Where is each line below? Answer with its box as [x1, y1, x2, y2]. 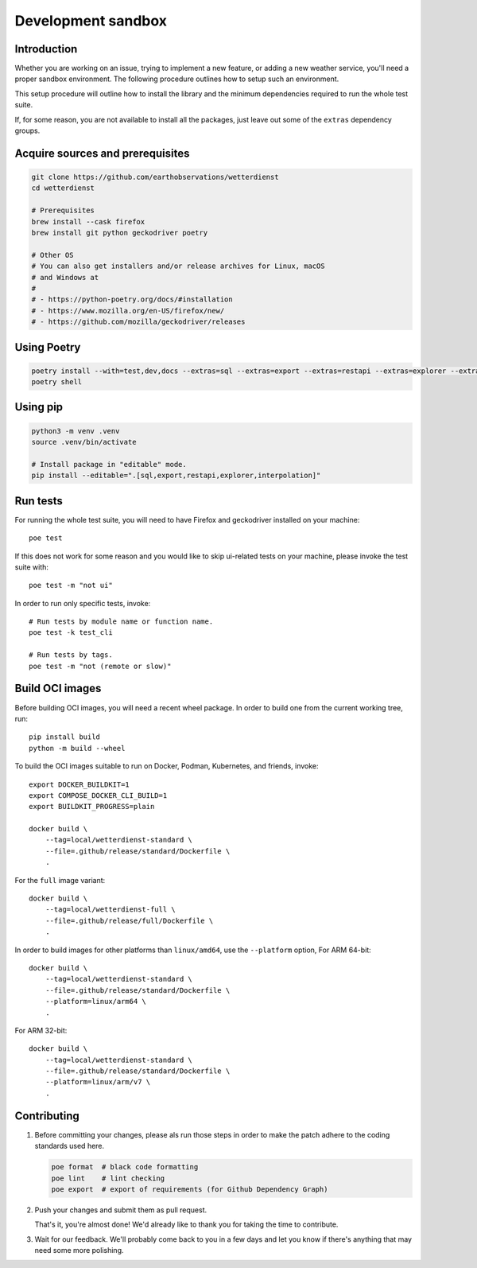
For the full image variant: [14, 875, 106, 885]
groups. [14, 126, 41, 135]
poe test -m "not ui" [29, 581, 113, 590]
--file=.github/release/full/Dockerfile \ [45, 916, 214, 925]
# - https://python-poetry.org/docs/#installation [31, 295, 234, 304]
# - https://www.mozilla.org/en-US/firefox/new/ [31, 306, 225, 315]
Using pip [14, 400, 64, 414]
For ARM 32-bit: [14, 1025, 68, 1035]
